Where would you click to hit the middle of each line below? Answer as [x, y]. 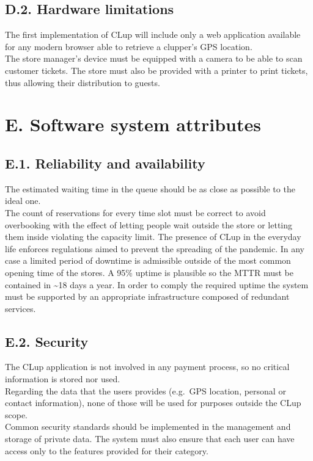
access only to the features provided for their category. [107, 450]
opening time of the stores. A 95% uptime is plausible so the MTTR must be [149, 272]
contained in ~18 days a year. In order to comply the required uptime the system [157, 284]
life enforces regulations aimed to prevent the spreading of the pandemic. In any [155, 248]
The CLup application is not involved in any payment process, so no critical [147, 367]
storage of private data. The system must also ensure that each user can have [150, 439]
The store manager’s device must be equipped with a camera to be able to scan [154, 58]
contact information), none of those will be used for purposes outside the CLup [153, 403]
